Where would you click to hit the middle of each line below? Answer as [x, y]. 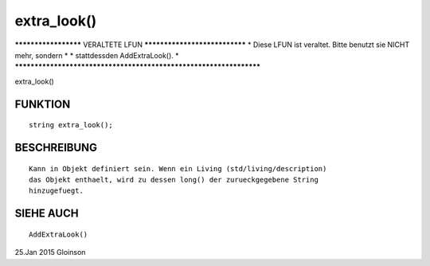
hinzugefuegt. [56, 191]
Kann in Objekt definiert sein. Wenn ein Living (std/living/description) [178, 168]
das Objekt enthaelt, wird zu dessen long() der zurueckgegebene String [174, 180]
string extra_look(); [71, 125]
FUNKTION [43, 104]
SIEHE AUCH [47, 214]
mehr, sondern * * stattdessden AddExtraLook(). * [97, 55]
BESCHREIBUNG [56, 147]
